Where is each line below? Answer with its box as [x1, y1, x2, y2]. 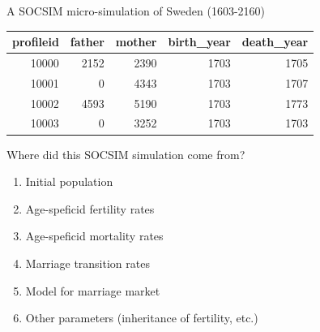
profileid [12, 33, 59, 50]
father [70, 33, 105, 50]
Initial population [25, 173, 113, 190]
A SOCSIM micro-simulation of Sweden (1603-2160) [6, 2, 266, 19]
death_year [241, 33, 309, 50]
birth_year [168, 33, 231, 50]
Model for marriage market [25, 282, 160, 299]
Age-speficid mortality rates [25, 227, 164, 244]
